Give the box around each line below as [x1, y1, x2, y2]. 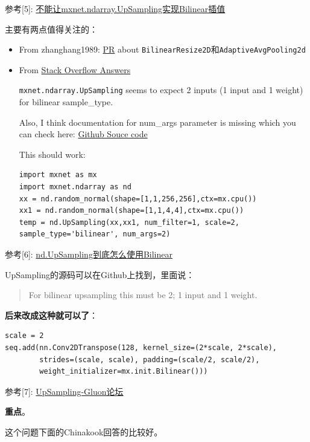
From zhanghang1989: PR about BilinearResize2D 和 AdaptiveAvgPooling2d [19, 43, 306, 56]
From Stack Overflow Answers [19, 63, 131, 76]
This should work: [19, 148, 86, 160]
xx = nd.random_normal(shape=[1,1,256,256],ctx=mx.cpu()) [19, 194, 257, 203]
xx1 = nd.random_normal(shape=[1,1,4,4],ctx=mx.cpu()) [19, 206, 244, 215]
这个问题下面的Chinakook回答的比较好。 [5, 425, 163, 438]
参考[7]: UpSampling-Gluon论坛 [5, 385, 124, 397]
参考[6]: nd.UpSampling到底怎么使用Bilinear [5, 248, 172, 261]
